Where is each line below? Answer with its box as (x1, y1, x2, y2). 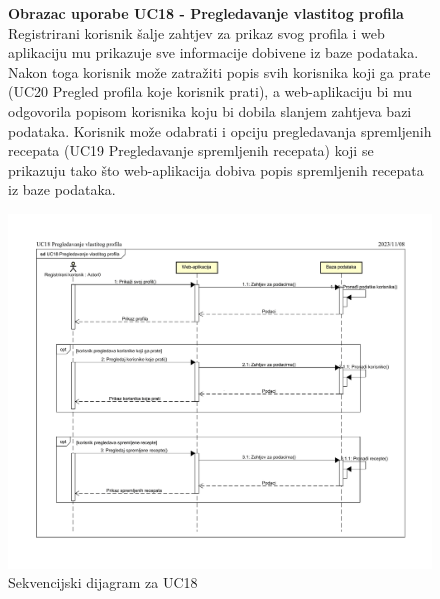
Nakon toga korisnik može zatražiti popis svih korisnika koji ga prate (8, 61, 431, 82)
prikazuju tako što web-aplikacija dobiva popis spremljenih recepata (8, 159, 424, 180)
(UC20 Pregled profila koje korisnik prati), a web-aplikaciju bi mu (8, 81, 413, 102)
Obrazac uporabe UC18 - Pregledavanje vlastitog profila (8, 3, 404, 23)
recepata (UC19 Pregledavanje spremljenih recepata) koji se (8, 140, 374, 161)
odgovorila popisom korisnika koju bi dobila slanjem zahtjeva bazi (8, 100, 412, 121)
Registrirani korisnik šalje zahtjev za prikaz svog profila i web (8, 22, 385, 43)
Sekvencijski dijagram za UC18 (8, 572, 198, 593)
